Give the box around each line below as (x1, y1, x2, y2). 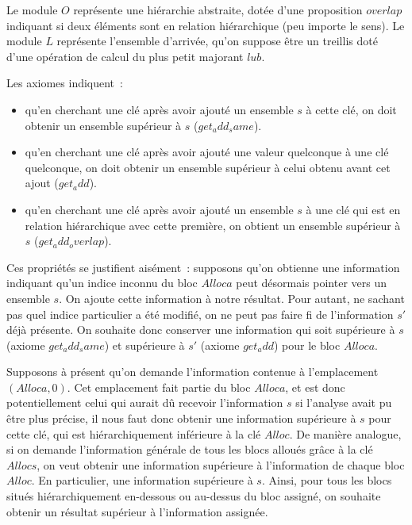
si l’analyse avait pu (295, 394, 392, 411)
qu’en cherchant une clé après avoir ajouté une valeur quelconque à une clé (25, 144, 389, 160)
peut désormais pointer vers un (236, 274, 387, 291)
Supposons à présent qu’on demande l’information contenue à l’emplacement (6, 363, 379, 380)
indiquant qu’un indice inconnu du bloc (6, 274, 198, 291)
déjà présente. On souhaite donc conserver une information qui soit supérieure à (6, 321, 395, 338)
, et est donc (285, 378, 345, 395)
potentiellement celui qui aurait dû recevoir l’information (6, 394, 283, 411)
